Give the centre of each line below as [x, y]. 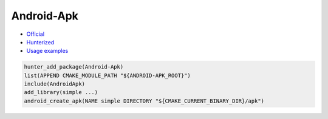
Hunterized [40, 42]
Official [36, 34]
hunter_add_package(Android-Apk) [74, 67]
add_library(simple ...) [61, 92]
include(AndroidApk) [54, 84]
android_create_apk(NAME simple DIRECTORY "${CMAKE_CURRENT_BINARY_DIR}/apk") [144, 101]
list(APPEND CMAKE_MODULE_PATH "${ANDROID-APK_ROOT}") [107, 75]
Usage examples [47, 51]
